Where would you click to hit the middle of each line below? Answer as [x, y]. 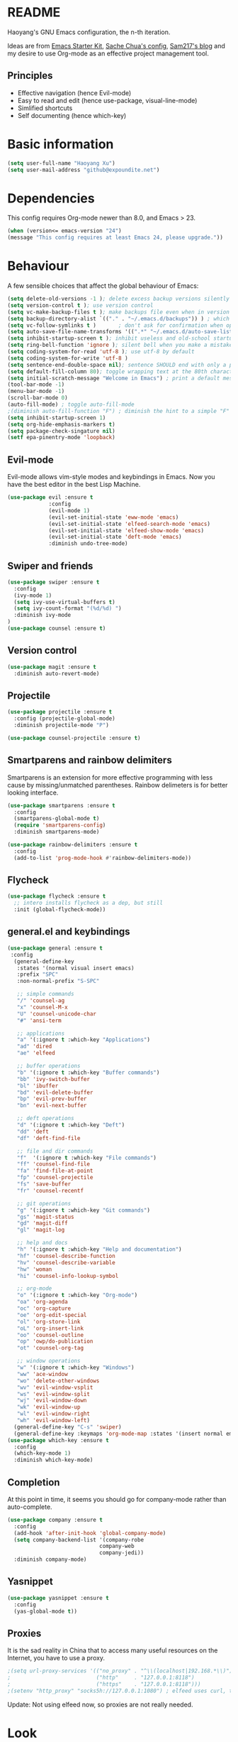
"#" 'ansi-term [39, 1021]
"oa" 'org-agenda [42, 1302]
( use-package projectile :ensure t [60, 712]
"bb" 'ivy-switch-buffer [53, 1079]
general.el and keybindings [69, 932]
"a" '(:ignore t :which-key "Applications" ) [84, 1040]
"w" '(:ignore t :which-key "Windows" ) [75, 1367]
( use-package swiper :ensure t [53, 582]
